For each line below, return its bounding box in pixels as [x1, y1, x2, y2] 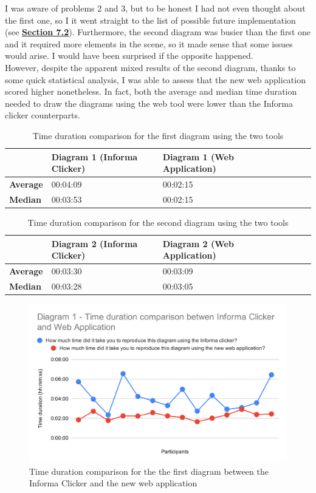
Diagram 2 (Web [162, 237, 234, 250]
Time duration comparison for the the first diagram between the [29, 464, 269, 477]
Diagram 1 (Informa [51, 150, 138, 163]
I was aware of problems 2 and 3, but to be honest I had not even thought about [5, 2, 306, 14]
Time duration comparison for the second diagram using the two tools [27, 216, 289, 228]
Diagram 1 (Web [162, 150, 234, 163]
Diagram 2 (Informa [51, 237, 138, 250]
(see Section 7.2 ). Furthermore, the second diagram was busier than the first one [5, 25, 311, 38]
